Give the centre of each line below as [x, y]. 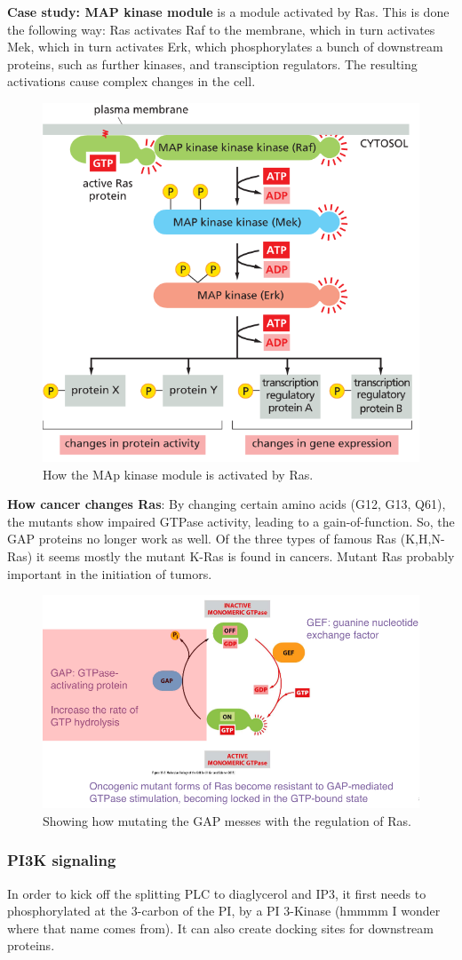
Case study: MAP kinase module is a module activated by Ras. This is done [228, 12]
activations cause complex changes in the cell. [131, 81]
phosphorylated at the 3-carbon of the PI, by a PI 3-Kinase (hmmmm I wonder [224, 911]
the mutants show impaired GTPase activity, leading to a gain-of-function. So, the [231, 521]
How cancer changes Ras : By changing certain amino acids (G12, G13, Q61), [227, 504]
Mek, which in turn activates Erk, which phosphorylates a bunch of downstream [225, 47]
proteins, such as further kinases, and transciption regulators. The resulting [212, 63]
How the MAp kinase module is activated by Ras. [178, 474]
